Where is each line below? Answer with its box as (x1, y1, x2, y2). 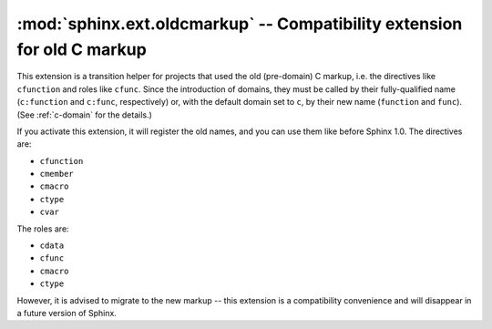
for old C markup (16, 39, 148, 59)
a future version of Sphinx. (16, 307, 118, 318)
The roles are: (16, 223, 69, 234)
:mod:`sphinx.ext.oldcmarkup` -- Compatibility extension (16, 14, 463, 34)
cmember (39, 169, 75, 180)
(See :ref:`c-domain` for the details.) (16, 109, 152, 120)
